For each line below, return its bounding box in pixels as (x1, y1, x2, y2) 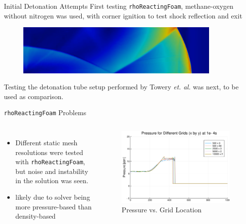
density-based (15, 211, 56, 221)
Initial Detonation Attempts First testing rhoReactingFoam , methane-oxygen (4, 1, 234, 11)
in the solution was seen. (15, 175, 88, 186)
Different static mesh (15, 137, 78, 147)
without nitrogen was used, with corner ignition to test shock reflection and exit (4, 10, 243, 20)
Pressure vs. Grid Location (122, 205, 202, 215)
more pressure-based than (15, 201, 92, 211)
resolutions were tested (15, 147, 83, 157)
